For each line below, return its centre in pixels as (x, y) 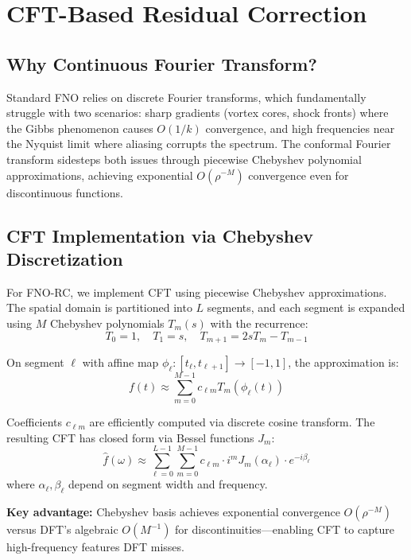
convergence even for (299, 175)
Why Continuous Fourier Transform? (162, 63)
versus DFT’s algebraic (62, 529)
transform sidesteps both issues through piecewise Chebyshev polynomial (184, 159)
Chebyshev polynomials (107, 323)
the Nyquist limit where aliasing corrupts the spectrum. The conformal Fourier (199, 144)
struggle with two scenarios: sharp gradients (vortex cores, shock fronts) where (198, 113)
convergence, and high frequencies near (300, 128)
